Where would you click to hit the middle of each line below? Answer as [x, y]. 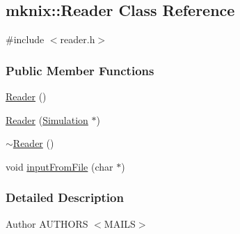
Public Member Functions [80, 70]
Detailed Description [65, 197]
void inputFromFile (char [59, 166]
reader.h [78, 39]
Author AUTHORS [47, 223]
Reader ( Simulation [47, 119]
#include [25, 39]
